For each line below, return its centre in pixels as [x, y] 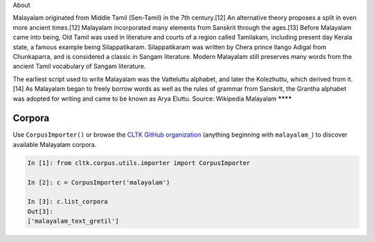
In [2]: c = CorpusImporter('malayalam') [99, 182]
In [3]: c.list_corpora [68, 202]
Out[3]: [40, 211]
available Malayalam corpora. [55, 144]
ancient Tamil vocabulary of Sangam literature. [79, 67]
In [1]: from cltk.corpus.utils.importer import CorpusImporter [139, 163]
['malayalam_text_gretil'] [73, 221]
